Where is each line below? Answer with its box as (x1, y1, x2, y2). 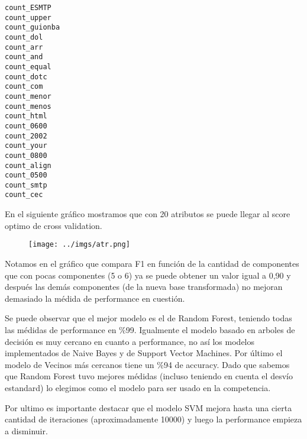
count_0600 (5, 121, 47, 130)
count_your (5, 141, 47, 150)
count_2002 (5, 131, 47, 140)
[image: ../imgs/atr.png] (28, 240, 130, 249)
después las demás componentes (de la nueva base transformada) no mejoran (5, 280, 283, 293)
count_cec (5, 191, 43, 199)
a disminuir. (5, 424, 48, 437)
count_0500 (5, 171, 47, 180)
